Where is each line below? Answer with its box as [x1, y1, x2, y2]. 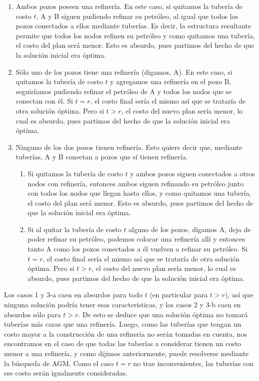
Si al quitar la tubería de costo [27, 224, 122, 234]
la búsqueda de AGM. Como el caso [4, 358, 114, 368]
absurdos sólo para [4, 309, 61, 319]
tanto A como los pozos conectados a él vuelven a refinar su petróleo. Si [27, 244, 248, 254]
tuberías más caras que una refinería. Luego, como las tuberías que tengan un [4, 319, 242, 329]
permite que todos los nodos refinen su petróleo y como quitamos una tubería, [15, 30, 255, 40]
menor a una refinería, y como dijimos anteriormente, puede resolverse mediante [4, 348, 249, 358]
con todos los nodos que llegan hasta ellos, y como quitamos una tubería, [27, 188, 252, 198]
